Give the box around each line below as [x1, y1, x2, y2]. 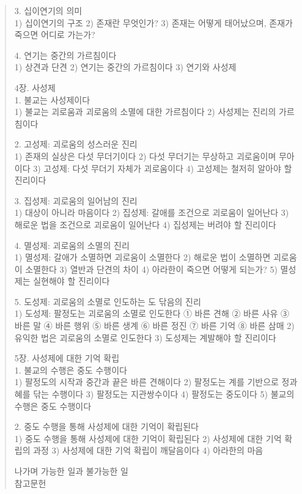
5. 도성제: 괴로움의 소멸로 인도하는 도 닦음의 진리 [14, 295, 201, 308]
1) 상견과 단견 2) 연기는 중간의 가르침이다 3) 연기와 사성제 [14, 61, 237, 73]
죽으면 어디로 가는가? [14, 28, 95, 41]
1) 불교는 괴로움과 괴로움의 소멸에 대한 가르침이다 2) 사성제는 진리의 [14, 105, 276, 118]
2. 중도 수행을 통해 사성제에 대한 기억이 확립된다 [14, 420, 199, 433]
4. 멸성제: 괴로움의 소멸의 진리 [14, 238, 130, 251]
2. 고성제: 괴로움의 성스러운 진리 [14, 138, 138, 150]
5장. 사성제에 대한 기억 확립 [14, 352, 120, 364]
